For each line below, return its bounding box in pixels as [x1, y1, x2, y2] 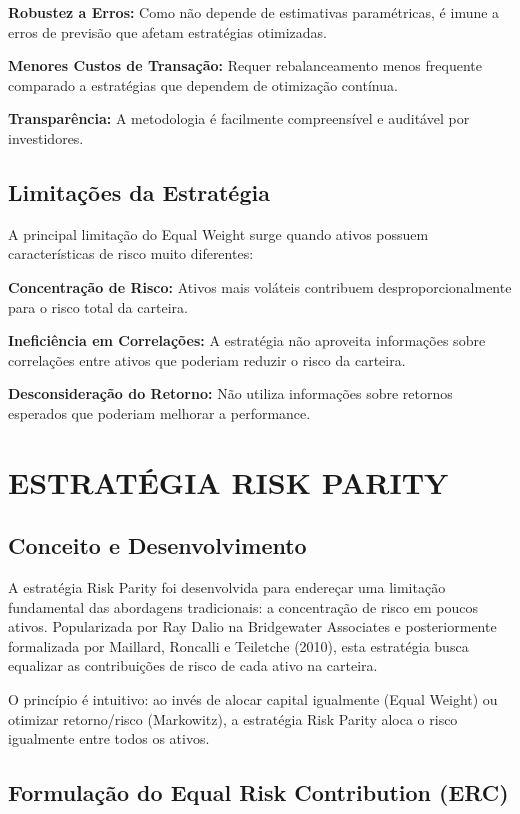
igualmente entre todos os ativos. [8, 728, 210, 749]
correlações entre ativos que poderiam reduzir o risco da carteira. [8, 349, 406, 370]
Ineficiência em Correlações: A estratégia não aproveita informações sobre [8, 330, 486, 351]
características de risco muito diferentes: [8, 243, 254, 264]
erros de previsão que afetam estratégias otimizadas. [8, 21, 328, 42]
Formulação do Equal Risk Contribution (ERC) [8, 777, 509, 808]
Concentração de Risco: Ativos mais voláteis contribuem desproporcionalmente [8, 276, 512, 297]
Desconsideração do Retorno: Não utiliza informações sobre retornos [8, 383, 453, 404]
